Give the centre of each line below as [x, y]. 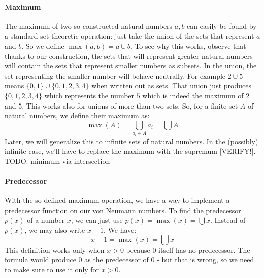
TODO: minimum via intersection [57, 161]
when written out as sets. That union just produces [171, 85]
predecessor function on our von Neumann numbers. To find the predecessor [123, 210]
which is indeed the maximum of [193, 95]
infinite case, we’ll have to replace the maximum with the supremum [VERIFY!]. [130, 151]
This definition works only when [55, 249]
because [138, 249]
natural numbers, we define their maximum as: [77, 115]
